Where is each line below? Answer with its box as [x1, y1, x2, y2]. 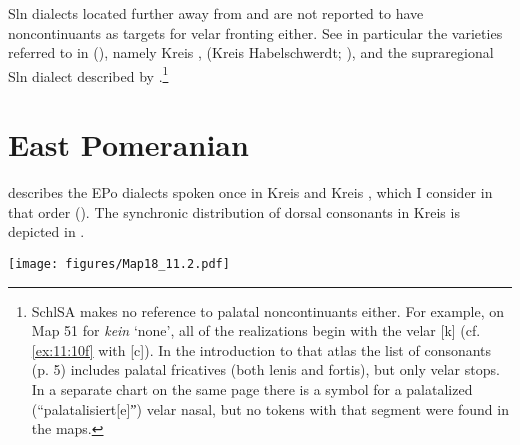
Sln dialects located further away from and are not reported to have [8, 3, 424, 23]
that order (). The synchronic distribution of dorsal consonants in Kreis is [8, 201, 460, 222]
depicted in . [8, 221, 85, 242]
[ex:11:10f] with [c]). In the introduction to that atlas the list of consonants [31, 339, 492, 360]
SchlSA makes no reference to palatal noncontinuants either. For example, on [31, 300, 505, 321]
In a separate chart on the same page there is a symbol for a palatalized [31, 378, 473, 399]
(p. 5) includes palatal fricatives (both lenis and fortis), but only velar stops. [31, 359, 500, 380]
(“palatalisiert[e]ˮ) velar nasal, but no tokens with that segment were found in [31, 398, 509, 419]
